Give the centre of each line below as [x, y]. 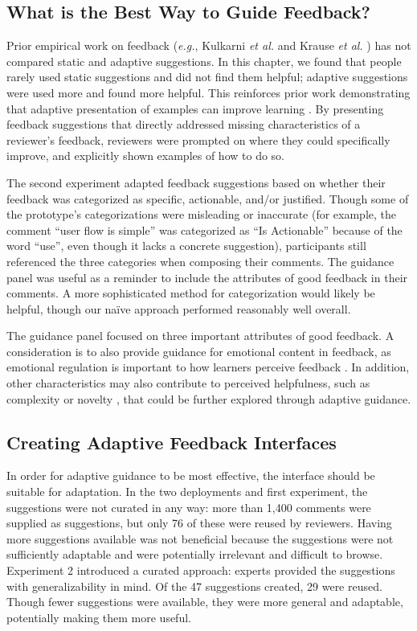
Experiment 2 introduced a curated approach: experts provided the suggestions [201, 570]
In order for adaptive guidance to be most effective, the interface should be [191, 475]
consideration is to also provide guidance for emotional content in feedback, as [199, 351]
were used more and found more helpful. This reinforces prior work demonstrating [208, 92]
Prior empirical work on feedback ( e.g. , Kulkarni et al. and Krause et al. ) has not [209, 45]
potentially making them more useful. [99, 617]
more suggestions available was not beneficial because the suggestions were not [200, 538]
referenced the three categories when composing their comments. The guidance [200, 261]
